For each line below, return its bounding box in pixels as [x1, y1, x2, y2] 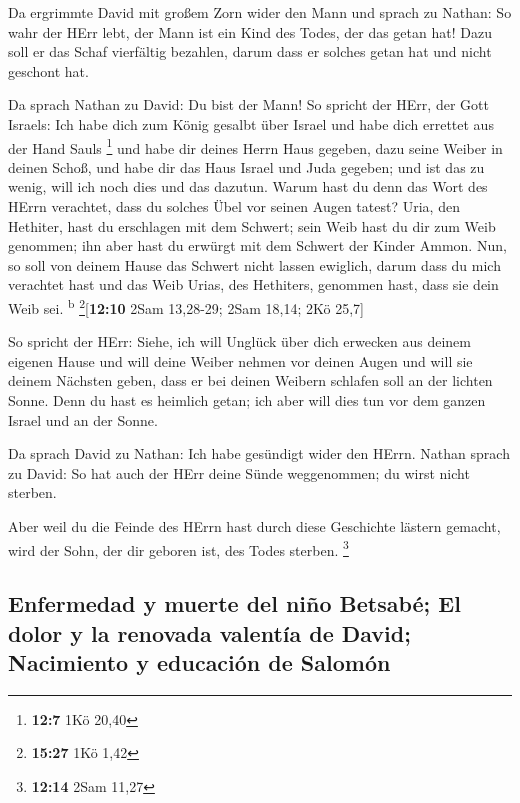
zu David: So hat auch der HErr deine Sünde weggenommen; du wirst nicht [8, 462, 470, 483]
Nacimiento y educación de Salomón [8, 646, 391, 677]
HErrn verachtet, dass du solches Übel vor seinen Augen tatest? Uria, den [8, 196, 460, 216]
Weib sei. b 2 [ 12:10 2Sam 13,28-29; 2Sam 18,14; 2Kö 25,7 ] [8, 294, 364, 318]
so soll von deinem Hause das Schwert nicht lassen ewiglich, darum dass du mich [8, 254, 501, 275]
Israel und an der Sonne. [8, 409, 158, 430]
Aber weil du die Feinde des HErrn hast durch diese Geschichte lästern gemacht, [8, 515, 501, 536]
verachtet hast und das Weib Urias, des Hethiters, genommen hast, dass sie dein [8, 274, 499, 295]
